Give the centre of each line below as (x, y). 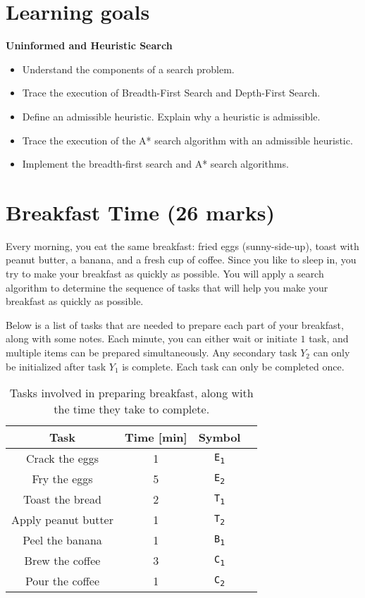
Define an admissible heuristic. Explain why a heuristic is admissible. (171, 116)
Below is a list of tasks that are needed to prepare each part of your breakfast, (175, 324)
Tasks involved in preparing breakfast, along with (131, 393)
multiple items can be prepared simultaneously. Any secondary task (151, 352)
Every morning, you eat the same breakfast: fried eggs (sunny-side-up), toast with (182, 245)
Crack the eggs (62, 459)
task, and (329, 338)
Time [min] (156, 437)
